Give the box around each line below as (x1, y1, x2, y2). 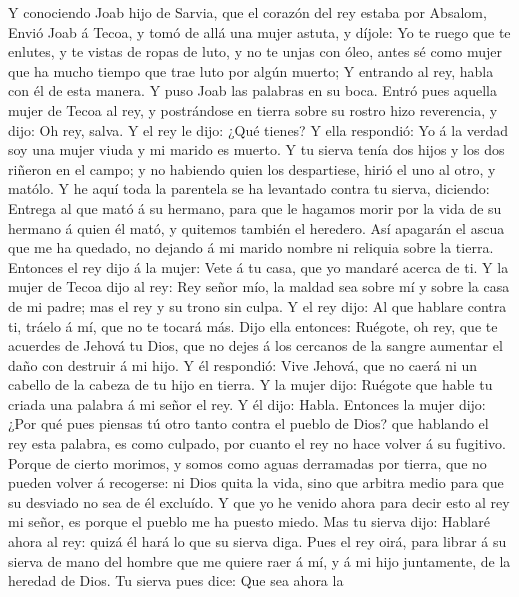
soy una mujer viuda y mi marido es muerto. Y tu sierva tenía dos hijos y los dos (8, 139, 505, 160)
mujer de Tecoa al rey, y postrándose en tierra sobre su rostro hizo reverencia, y (8, 99, 498, 120)
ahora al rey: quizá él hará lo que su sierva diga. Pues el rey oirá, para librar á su (8, 531, 507, 552)
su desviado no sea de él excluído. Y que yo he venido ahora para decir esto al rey (8, 491, 510, 512)
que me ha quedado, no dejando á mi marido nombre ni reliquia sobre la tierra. (8, 237, 494, 258)
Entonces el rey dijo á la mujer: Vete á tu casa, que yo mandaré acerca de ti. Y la (8, 256, 509, 277)
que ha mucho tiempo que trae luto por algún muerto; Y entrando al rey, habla (8, 60, 494, 81)
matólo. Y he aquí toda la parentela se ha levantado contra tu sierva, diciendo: (8, 178, 490, 199)
